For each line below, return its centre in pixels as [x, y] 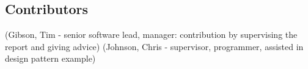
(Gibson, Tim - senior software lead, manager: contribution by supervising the [151, 34]
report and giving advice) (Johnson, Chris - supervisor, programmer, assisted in [154, 46]
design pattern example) [50, 58]
